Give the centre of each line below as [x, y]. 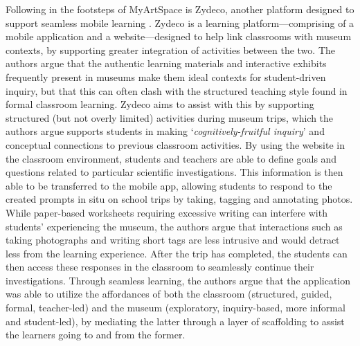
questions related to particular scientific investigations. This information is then [174, 172]
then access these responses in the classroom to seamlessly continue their [160, 267]
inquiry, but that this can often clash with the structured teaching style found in [177, 90]
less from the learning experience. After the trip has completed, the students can [177, 253]
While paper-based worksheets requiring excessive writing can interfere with [166, 212]
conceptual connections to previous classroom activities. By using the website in [175, 144]
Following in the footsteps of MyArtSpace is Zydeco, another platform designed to [180, 9]
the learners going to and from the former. [96, 335]
